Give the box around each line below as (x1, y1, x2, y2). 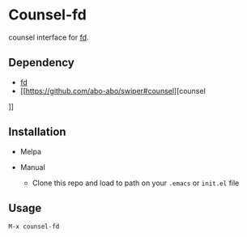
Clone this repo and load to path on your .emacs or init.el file (32, 178, 240, 188)
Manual (19, 162, 46, 171)
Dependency (8, 56, 75, 70)
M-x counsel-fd (8, 222, 60, 231)
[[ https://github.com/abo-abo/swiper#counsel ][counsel (19, 86, 207, 95)
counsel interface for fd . (8, 32, 89, 42)
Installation (8, 125, 66, 139)
